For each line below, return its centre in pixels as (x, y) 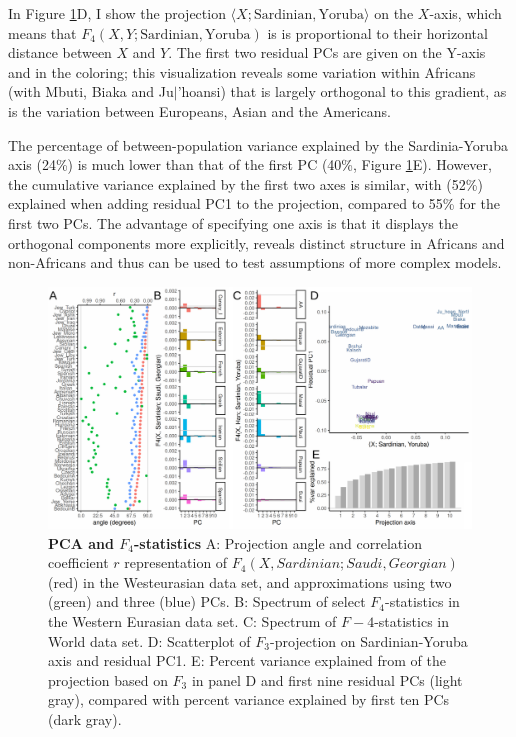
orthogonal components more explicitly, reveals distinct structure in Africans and (256, 242)
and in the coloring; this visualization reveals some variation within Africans (242, 71)
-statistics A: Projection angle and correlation (277, 542)
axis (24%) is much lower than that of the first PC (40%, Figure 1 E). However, (250, 164)
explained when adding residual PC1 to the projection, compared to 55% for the (254, 203)
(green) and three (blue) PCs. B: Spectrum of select (207, 601)
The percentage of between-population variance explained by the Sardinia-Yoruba (258, 144)
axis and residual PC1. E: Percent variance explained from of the (247, 660)
